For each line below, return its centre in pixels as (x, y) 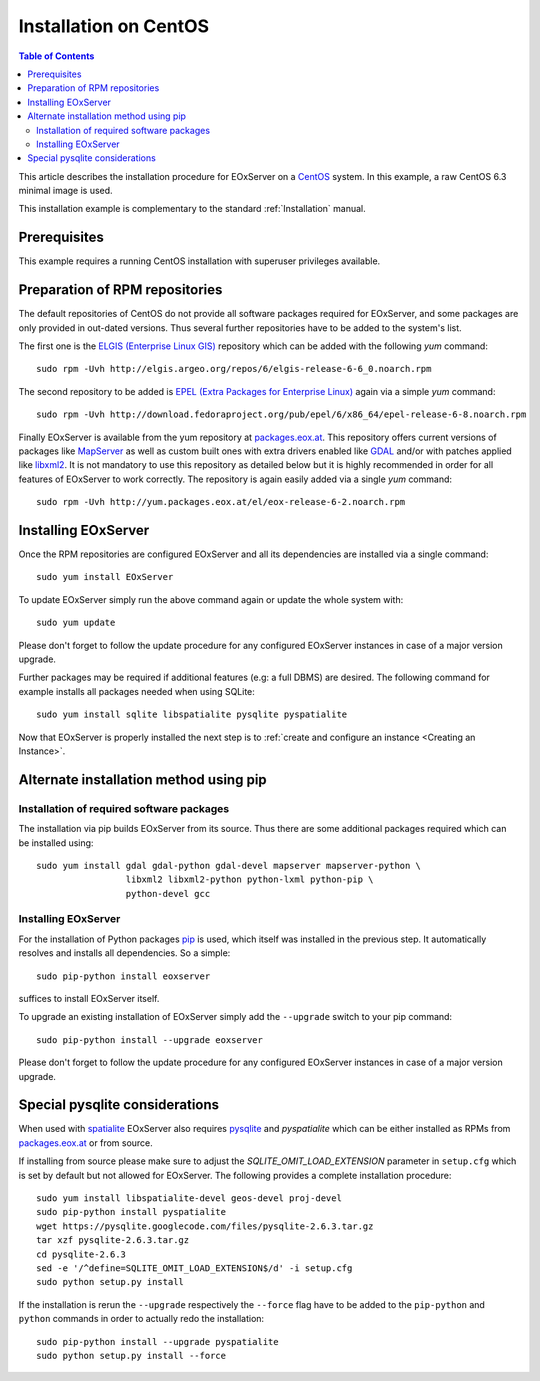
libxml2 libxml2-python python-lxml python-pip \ (249, 879)
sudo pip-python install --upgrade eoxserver (150, 1039)
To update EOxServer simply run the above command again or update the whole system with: (211, 599)
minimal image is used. (66, 191)
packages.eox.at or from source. (86, 1142)
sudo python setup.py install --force (131, 1355)
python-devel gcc (168, 893)
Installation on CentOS (114, 26)
